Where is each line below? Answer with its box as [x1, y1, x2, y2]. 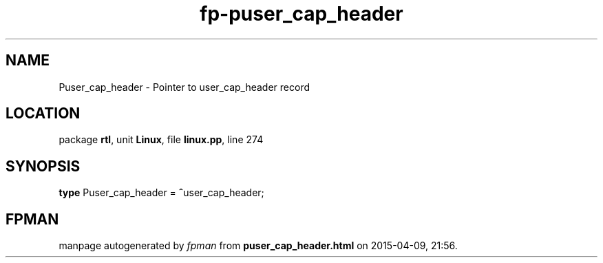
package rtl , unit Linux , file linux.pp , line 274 [59, 134, 264, 146]
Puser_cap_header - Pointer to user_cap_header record [59, 81, 310, 93]
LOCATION [6, 105, 81, 123]
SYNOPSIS [6, 157, 81, 175]
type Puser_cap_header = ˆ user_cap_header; [59, 187, 264, 199]
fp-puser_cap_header [200, 2, 403, 25]
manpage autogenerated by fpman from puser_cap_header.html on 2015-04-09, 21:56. [59, 240, 458, 252]
